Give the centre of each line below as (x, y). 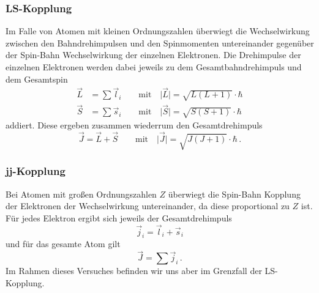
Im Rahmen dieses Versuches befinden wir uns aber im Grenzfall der (134, 271)
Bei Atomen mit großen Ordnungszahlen (81, 194)
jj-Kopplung (36, 171)
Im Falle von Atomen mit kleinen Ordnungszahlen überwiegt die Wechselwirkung (158, 31)
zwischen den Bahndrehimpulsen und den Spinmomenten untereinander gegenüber (160, 43)
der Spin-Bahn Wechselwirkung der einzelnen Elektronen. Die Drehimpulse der (153, 55)
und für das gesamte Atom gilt (63, 244)
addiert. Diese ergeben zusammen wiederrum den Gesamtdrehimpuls (134, 125)
